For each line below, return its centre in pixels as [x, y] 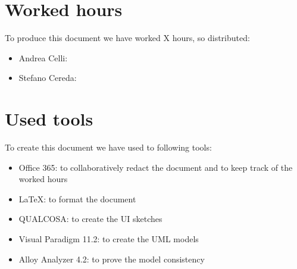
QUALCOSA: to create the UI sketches [90, 219]
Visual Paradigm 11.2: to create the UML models [109, 239]
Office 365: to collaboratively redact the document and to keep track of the [156, 167]
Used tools [49, 119]
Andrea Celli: [43, 57]
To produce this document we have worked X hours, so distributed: [127, 38]
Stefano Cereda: [48, 78]
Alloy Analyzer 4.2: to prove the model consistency [112, 259]
